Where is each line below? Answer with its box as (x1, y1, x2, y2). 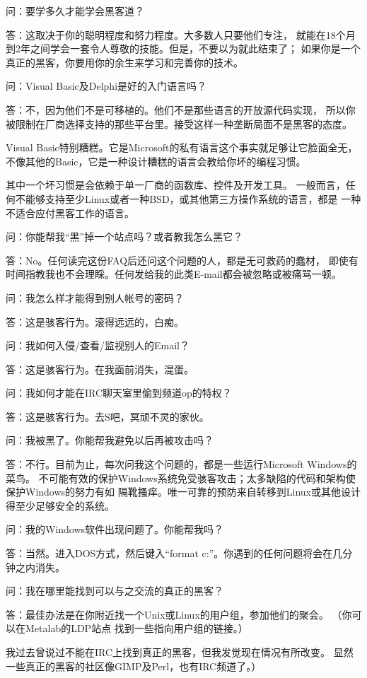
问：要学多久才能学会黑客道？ (6, 4, 144, 18)
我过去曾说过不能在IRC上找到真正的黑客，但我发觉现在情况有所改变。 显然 (6, 645, 354, 659)
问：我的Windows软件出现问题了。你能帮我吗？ (6, 522, 224, 537)
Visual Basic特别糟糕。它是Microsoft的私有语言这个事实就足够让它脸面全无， (6, 140, 358, 155)
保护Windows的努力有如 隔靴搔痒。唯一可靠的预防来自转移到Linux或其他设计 (6, 484, 361, 499)
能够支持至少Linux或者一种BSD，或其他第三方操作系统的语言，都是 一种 (25, 191, 361, 206)
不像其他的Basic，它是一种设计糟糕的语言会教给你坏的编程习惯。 (6, 153, 306, 168)
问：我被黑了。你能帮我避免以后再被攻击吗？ (6, 433, 214, 448)
